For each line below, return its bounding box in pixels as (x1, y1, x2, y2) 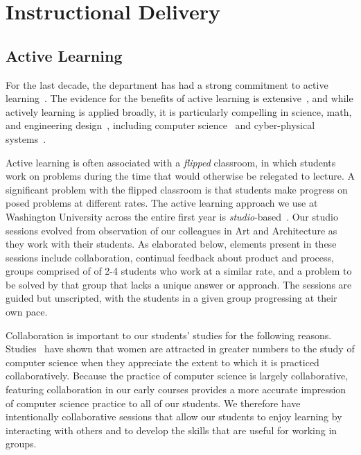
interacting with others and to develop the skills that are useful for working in (6, 422, 337, 437)
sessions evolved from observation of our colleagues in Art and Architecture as (6, 223, 337, 237)
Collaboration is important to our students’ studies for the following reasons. (6, 327, 332, 342)
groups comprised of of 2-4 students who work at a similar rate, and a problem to (6, 264, 352, 278)
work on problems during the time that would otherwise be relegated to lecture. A (6, 169, 355, 183)
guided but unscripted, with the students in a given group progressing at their (6, 291, 337, 305)
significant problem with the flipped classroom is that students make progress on (6, 182, 348, 196)
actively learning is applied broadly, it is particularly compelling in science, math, (6, 104, 352, 119)
